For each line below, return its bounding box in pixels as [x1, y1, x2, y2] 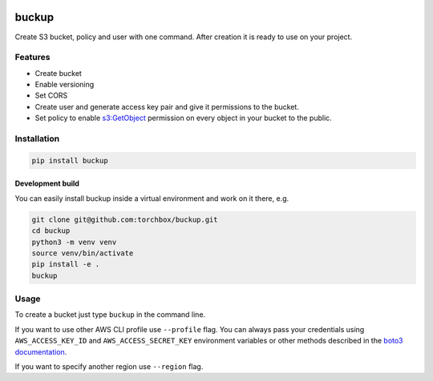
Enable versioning [34, 80, 95, 90]
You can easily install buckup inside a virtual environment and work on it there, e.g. [14, 193, 289, 203]
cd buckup [31, 227, 71, 235]
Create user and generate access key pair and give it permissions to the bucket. [34, 102, 300, 111]
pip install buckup [31, 156, 108, 165]
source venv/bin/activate [31, 248, 134, 258]
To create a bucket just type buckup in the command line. [14, 310, 206, 319]
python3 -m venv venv [31, 237, 117, 247]
